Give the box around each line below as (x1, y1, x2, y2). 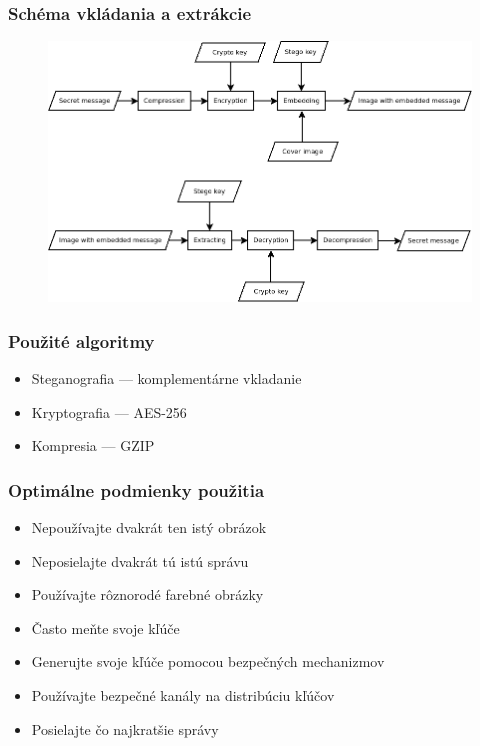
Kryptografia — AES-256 (31, 401, 187, 422)
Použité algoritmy (8, 328, 155, 353)
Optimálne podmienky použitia (8, 477, 265, 502)
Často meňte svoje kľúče (31, 617, 180, 638)
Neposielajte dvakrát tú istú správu (31, 550, 249, 571)
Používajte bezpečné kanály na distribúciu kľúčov (31, 685, 335, 706)
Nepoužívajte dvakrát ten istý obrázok (31, 517, 267, 538)
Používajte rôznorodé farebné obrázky (31, 584, 264, 605)
